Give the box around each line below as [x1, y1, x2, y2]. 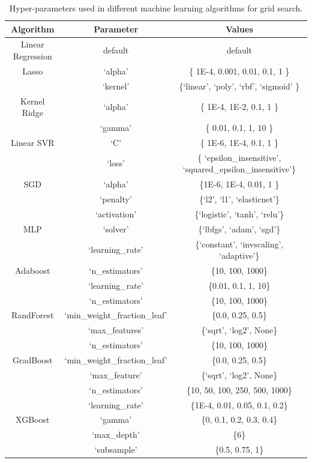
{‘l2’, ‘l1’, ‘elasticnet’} [199, 192, 280, 205]
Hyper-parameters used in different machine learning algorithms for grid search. [9, 2, 303, 14]
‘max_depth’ [92, 428, 140, 441]
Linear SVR [11, 136, 55, 148]
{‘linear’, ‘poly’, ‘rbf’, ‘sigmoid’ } [179, 79, 300, 92]
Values [225, 22, 253, 35]
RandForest [11, 309, 54, 321]
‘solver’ [103, 222, 129, 235]
